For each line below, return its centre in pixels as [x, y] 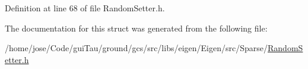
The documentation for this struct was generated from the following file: [136, 28]
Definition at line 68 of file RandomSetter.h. [85, 8]
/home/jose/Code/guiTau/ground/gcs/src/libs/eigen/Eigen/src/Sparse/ [136, 48]
